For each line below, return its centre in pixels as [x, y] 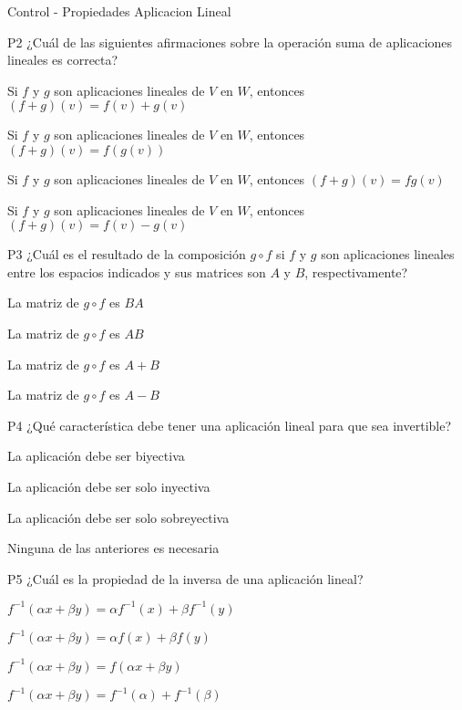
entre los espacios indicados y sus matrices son [137, 271]
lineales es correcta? [63, 60]
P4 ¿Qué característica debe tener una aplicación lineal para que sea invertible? [230, 425]
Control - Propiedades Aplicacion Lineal [119, 11]
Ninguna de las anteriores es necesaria [113, 548]
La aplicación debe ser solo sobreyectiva [118, 517]
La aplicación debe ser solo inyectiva [109, 486]
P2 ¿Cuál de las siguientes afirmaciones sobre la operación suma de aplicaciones [230, 42]
